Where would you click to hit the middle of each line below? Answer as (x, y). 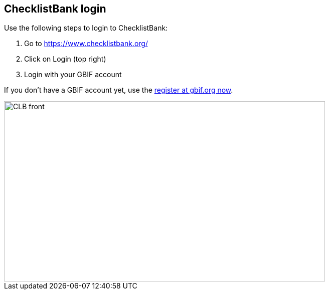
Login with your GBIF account (73, 75)
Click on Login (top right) (65, 59)
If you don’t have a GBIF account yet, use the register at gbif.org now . (119, 90)
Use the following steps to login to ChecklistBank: (86, 28)
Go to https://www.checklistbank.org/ (86, 44)
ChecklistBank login (55, 9)
